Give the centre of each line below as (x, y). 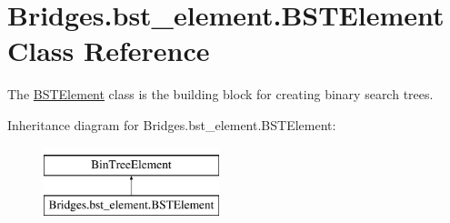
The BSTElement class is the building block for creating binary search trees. (220, 94)
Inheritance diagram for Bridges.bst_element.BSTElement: (172, 124)
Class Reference (109, 51)
